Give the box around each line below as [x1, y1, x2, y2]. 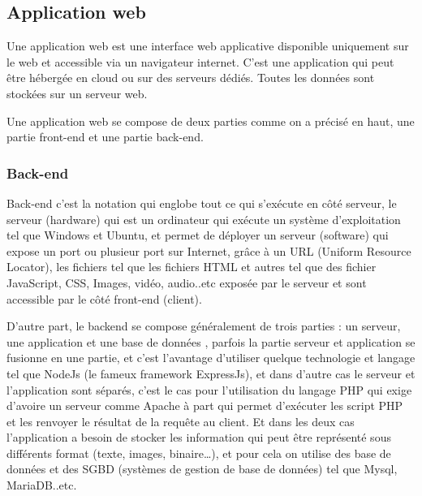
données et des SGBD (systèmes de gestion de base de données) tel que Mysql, [6, 460, 398, 477]
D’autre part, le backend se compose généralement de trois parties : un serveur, [6, 317, 401, 334]
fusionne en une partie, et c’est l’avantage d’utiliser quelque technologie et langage [6, 349, 416, 366]
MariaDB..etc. [6, 477, 77, 494]
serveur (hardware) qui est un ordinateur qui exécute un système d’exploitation [6, 210, 401, 227]
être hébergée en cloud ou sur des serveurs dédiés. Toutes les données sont [6, 69, 375, 86]
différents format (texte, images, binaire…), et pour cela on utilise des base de [6, 444, 391, 461]
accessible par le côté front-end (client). [6, 290, 202, 307]
